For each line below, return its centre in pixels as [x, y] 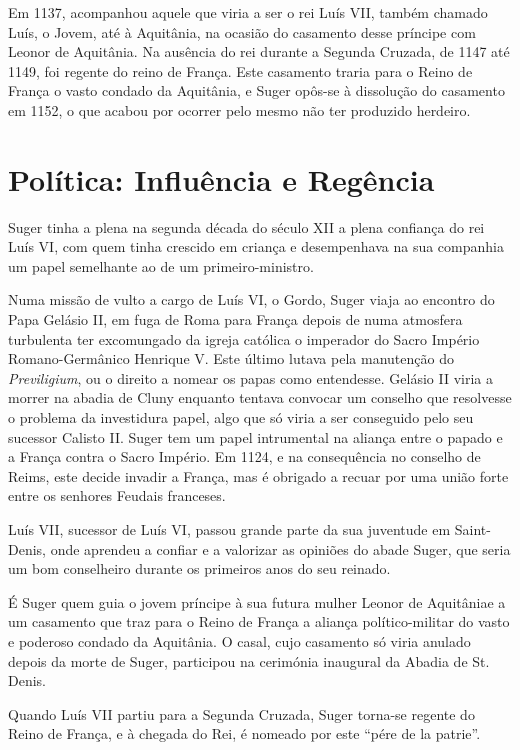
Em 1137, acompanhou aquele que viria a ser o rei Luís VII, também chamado [248, 12]
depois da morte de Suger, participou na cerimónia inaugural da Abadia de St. [249, 660]
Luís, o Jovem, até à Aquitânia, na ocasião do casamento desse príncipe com [242, 31]
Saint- [472, 529]
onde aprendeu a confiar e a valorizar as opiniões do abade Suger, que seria [280, 548]
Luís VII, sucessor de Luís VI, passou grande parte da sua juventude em [229, 529]
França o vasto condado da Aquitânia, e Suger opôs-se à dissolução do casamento [256, 90]
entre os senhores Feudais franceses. [117, 495]
